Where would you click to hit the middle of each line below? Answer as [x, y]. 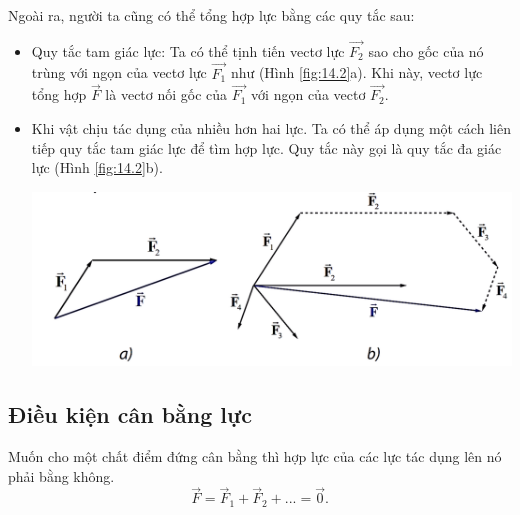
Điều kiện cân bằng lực [130, 414]
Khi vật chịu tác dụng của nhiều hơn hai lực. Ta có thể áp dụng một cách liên [271, 128]
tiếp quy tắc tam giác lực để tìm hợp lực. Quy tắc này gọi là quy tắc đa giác [266, 147]
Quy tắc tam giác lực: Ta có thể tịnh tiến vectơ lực [188, 50]
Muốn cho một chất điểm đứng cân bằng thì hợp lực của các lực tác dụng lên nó [255, 456]
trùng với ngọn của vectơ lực [119, 72]
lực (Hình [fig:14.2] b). [97, 167]
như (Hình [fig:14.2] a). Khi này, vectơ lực [356, 72]
